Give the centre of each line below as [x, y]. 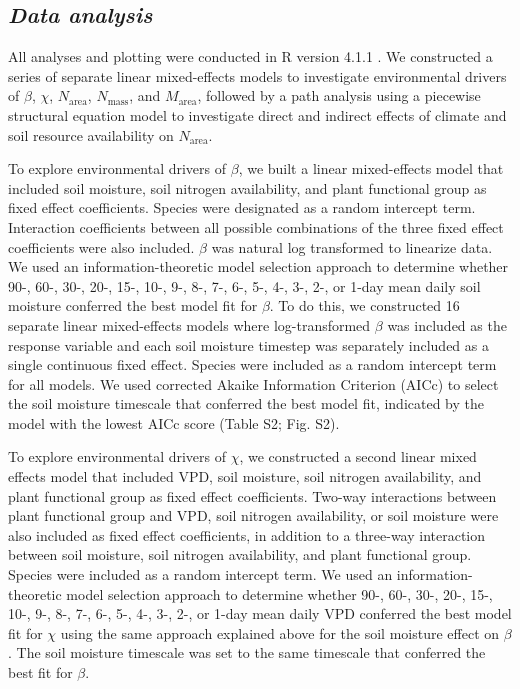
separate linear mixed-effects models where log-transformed [189, 324]
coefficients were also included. [101, 246]
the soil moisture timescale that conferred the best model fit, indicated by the [246, 403]
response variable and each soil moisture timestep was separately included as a [248, 344]
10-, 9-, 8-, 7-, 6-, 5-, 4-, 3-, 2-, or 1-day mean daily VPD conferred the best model [260, 613]
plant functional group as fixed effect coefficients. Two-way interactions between [252, 495]
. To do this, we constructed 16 [364, 305]
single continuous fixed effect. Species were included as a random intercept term [252, 364]
